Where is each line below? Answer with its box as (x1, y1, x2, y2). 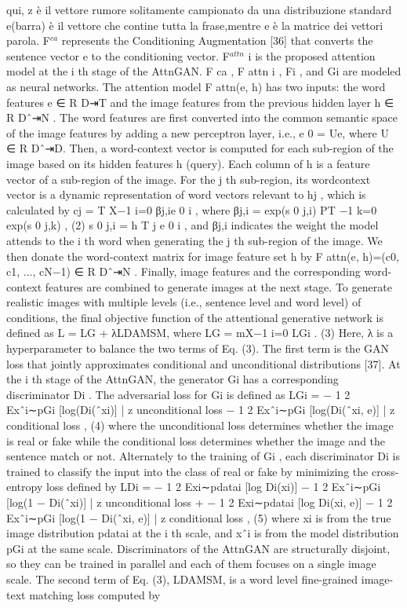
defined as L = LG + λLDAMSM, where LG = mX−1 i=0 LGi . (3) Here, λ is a (6, 324, 394, 341)
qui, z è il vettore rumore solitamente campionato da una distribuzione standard (6, 2, 392, 17)
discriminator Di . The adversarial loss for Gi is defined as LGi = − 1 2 (6, 386, 351, 402)
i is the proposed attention (248, 47, 376, 64)
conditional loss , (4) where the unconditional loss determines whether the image (6, 417, 394, 434)
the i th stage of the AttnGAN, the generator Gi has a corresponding (6, 371, 339, 387)
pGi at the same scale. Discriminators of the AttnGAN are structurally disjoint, (6, 540, 391, 556)
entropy (6, 478, 43, 495)
